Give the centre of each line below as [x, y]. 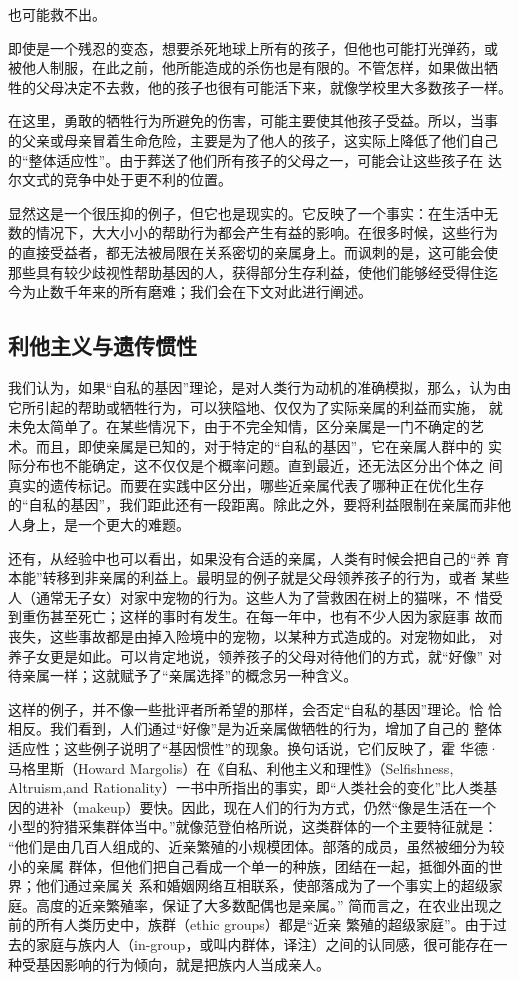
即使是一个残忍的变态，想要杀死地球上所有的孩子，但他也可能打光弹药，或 [253, 47]
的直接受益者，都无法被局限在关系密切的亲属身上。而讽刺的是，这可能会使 [253, 251]
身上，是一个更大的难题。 [105, 524]
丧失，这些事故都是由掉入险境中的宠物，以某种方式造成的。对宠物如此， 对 [255, 636]
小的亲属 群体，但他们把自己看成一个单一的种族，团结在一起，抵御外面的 [248, 865]
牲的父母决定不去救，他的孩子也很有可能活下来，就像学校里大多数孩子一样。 [260, 86]
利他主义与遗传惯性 [102, 345]
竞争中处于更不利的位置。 [147, 179]
